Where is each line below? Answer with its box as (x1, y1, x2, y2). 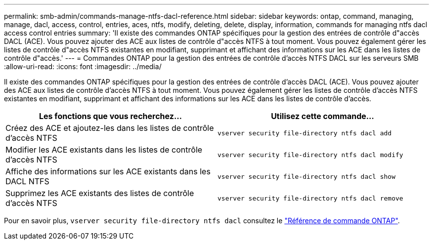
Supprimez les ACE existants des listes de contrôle (5, 188, 194, 198)
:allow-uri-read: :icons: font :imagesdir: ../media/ (4, 62, 162, 71)
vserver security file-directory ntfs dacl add (217, 129, 392, 137)
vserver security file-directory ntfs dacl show (217, 172, 396, 180)
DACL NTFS (5, 176, 49, 186)
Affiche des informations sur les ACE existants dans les (5, 166, 211, 176)
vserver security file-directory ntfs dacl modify (217, 151, 403, 159)
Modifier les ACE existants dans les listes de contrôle (5, 145, 203, 155)
